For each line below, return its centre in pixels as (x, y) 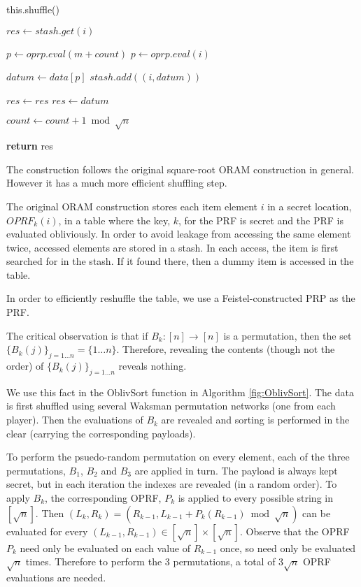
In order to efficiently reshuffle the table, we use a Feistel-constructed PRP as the (181, 298)
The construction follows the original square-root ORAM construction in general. (180, 169)
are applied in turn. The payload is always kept (236, 470)
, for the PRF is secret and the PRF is (261, 220)
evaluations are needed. (56, 577)
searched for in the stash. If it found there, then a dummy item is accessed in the (180, 261)
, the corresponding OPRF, (103, 498)
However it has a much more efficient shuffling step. (117, 183)
